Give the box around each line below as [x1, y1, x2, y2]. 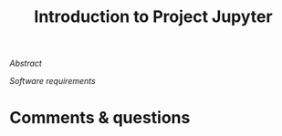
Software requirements [9, 76, 96, 87]
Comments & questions [9, 108, 191, 129]
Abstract [9, 58, 43, 69]
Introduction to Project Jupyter [34, 6, 273, 27]
